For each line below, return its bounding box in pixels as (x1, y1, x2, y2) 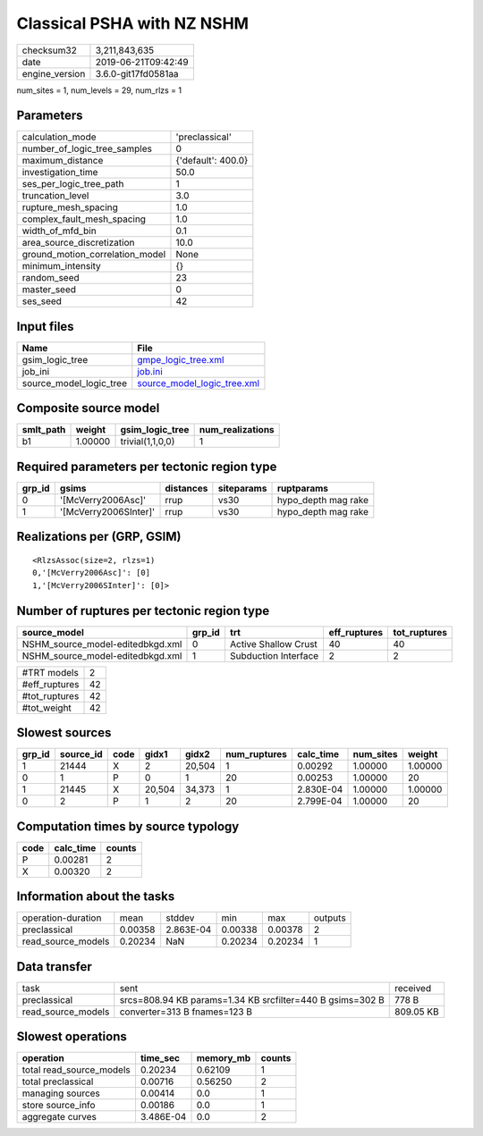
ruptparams (276, 483, 328, 494)
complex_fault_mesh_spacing (21, 213, 147, 225)
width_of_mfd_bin (21, 224, 97, 237)
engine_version (21, 67, 86, 80)
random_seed (21, 272, 80, 284)
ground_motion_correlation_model (21, 248, 166, 261)
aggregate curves (21, 1111, 97, 1123)
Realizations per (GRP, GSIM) (16, 529, 182, 544)
